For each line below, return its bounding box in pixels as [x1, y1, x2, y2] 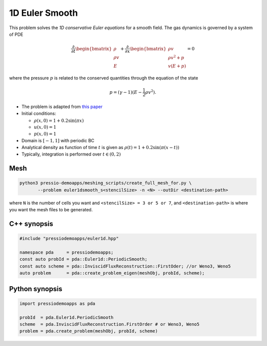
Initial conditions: [21, 111, 56, 116]
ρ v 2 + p [168, 54, 184, 60]
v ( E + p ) [168, 63, 186, 69]
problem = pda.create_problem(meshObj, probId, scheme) [19, 328, 158, 334]
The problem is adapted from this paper [21, 104, 103, 110]
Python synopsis [9, 284, 63, 293]
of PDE [9, 31, 23, 37]
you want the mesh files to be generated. [9, 207, 93, 213]
